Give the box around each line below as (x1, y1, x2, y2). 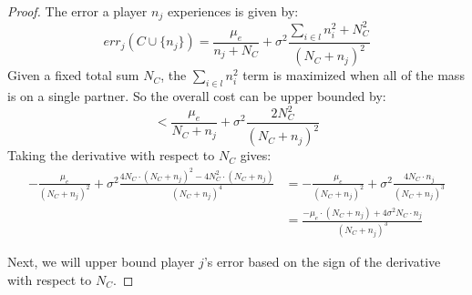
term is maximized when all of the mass (242, 66, 465, 85)
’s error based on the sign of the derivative (203, 252, 441, 271)
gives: (240, 146, 272, 165)
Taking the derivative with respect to (7, 146, 215, 165)
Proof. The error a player (7, 2, 148, 20)
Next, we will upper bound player (7, 252, 195, 271)
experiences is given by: (167, 2, 299, 20)
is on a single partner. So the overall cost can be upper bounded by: (7, 86, 386, 105)
